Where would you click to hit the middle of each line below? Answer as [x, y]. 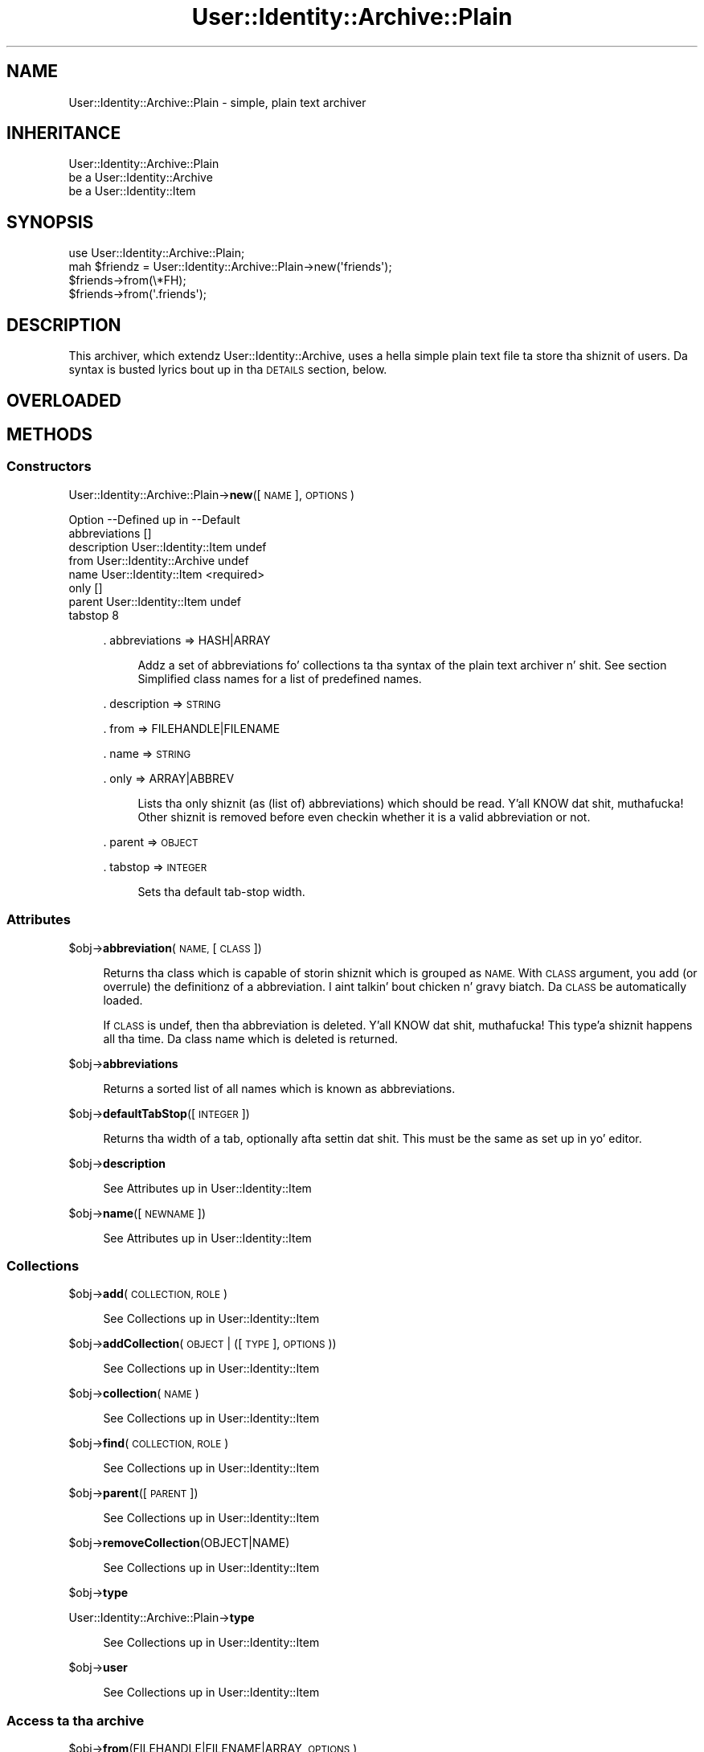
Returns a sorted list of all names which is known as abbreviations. [279, 1088]
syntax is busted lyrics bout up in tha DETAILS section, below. [228, 370]
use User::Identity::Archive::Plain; [157, 253]
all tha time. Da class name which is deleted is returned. [251, 1038]
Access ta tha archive [76, 1720]
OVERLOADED [64, 400]
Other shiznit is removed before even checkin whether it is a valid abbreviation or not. [364, 817]
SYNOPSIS [50, 222]
